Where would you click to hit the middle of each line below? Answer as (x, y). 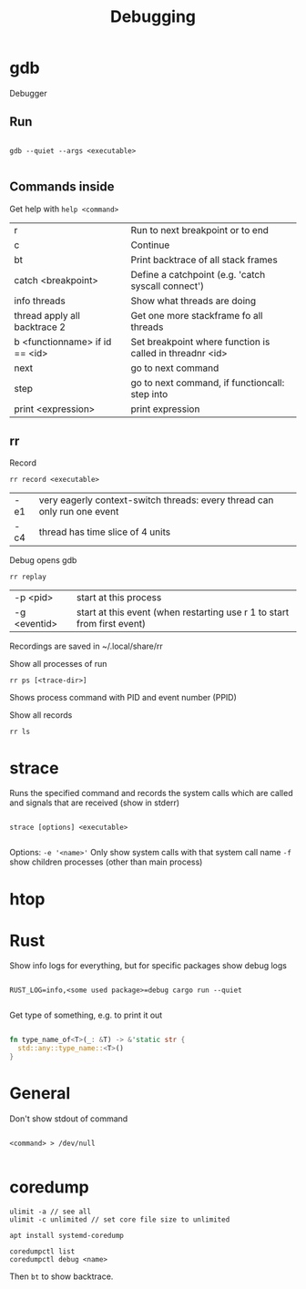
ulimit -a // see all (51, 1212)
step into (149, 394)
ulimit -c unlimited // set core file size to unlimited (120, 1219)
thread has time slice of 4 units (105, 532)
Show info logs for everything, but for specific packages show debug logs (148, 966)
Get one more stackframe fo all (197, 315)
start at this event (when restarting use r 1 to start (183, 612)
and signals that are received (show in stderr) (95, 803)
